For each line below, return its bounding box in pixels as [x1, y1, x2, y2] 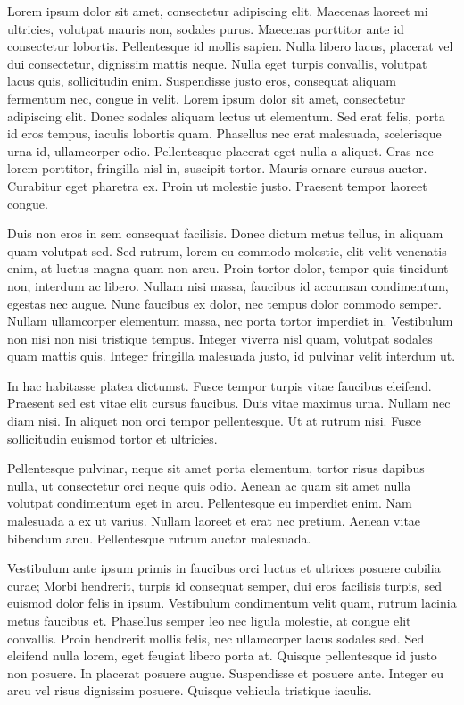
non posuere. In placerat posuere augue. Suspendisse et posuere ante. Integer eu [7, 663, 444, 682]
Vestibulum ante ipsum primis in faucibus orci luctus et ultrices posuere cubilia [7, 559, 441, 577]
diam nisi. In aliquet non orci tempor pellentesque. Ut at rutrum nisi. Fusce [7, 411, 421, 430]
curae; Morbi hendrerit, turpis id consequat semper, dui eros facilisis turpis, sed [7, 576, 443, 594]
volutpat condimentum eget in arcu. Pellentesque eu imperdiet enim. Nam [7, 493, 412, 512]
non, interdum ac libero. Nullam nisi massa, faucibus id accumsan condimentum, [7, 276, 449, 294]
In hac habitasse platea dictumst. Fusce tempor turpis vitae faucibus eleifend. [7, 376, 432, 394]
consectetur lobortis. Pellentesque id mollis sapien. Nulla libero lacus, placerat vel [7, 37, 453, 55]
